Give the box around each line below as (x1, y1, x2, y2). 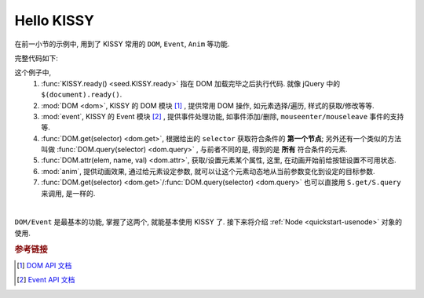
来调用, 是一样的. (41, 188, 96, 198)
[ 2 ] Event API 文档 (16, 275, 75, 285)
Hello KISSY (14, 12, 94, 29)
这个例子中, (14, 67, 52, 78)
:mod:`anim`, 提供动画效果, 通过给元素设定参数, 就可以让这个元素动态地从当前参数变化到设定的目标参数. (41, 166, 376, 176)
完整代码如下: (14, 53, 59, 63)
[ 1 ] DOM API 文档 (16, 260, 72, 270)
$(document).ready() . (41, 90, 122, 100)
